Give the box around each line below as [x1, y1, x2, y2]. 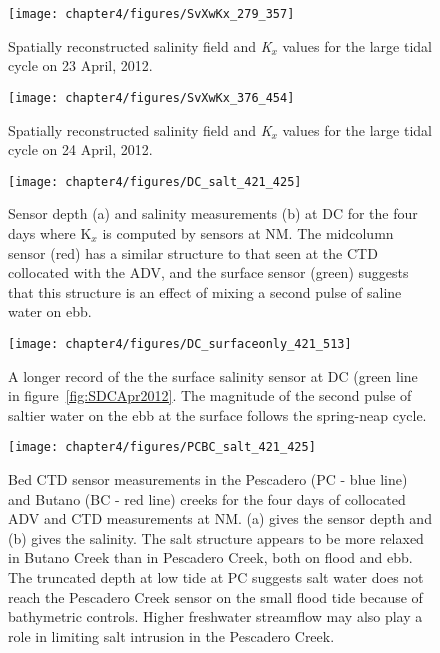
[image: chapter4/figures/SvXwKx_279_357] [8, 7, 295, 21]
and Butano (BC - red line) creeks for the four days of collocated [8, 488, 406, 509]
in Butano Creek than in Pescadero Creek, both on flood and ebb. [8, 547, 413, 568]
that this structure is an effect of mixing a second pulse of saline [8, 281, 402, 302]
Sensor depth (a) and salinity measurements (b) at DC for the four [8, 203, 418, 224]
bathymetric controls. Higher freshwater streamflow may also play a [8, 606, 423, 627]
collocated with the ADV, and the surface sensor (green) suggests [8, 262, 409, 283]
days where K [8, 222, 92, 243]
